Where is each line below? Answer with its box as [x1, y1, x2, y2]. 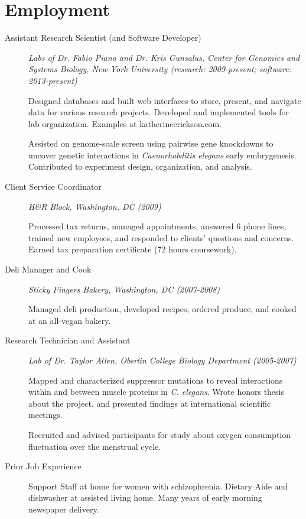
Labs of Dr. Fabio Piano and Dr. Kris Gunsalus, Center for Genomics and [28, 51, 300, 63]
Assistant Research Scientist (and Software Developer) [5, 31, 201, 44]
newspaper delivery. [28, 502, 99, 515]
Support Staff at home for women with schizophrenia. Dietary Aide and [28, 479, 288, 492]
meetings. [28, 408, 63, 421]
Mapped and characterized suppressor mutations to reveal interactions [28, 374, 283, 386]
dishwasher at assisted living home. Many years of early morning [28, 491, 262, 504]
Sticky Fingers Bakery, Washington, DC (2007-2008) [28, 283, 220, 295]
